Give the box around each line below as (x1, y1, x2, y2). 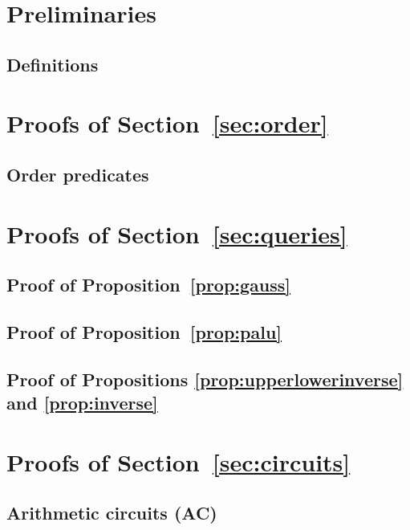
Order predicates (6, 161, 149, 186)
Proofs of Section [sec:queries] (6, 217, 347, 250)
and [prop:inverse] (6, 390, 158, 415)
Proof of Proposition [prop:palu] (6, 319, 282, 344)
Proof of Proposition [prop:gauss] (6, 272, 291, 297)
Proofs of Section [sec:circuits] (6, 445, 351, 478)
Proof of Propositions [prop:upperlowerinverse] (6, 366, 404, 391)
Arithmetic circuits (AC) (6, 500, 217, 525)
